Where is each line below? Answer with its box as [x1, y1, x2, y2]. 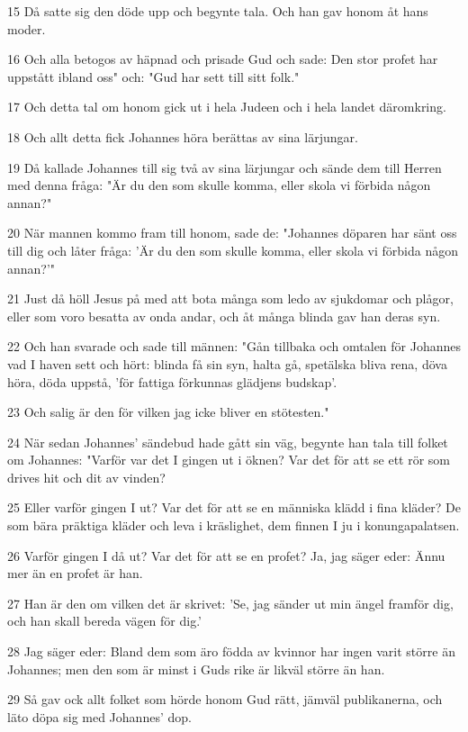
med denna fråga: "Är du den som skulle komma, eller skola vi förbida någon [7, 176, 431, 194]
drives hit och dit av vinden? [7, 467, 166, 486]
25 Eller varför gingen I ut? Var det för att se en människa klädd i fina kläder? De [7, 498, 462, 517]
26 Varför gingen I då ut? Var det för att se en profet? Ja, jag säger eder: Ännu [7, 546, 445, 565]
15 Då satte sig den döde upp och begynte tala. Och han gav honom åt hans [7, 2, 428, 20]
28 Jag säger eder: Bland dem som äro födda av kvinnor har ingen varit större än [7, 642, 455, 661]
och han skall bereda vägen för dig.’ [7, 611, 202, 630]
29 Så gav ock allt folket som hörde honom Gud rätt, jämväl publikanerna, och [7, 690, 443, 709]
